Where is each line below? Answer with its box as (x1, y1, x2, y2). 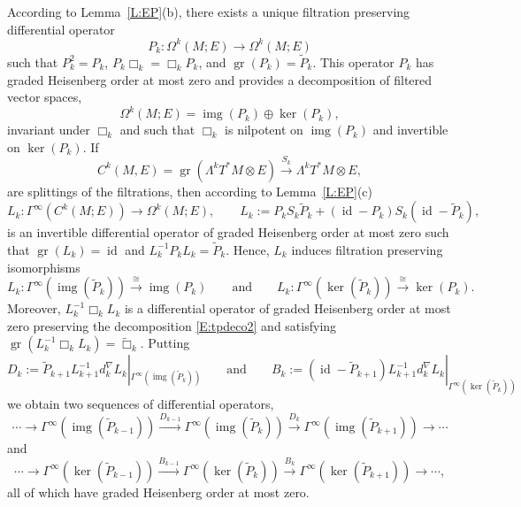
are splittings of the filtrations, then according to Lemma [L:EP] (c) (7, 181, 372, 200)
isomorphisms (7, 257, 80, 276)
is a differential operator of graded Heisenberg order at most (124, 299, 451, 318)
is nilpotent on (225, 120, 303, 139)
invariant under (7, 120, 90, 139)
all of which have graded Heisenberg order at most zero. (7, 482, 310, 501)
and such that (119, 120, 195, 139)
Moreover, (7, 299, 61, 318)
